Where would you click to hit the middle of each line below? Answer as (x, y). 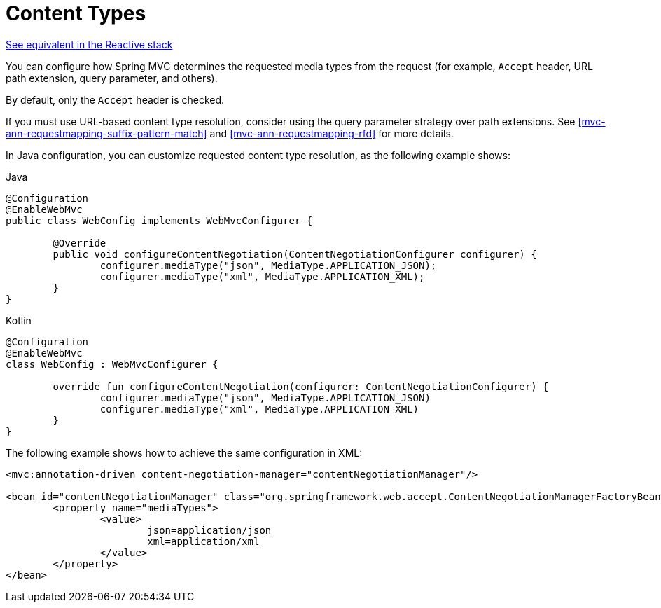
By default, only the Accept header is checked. (115, 99)
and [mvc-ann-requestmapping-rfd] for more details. (332, 133)
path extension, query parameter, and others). (112, 78)
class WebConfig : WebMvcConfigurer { (112, 364)
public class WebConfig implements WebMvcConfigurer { (159, 220)
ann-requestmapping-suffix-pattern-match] (106, 133)
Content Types (76, 13)
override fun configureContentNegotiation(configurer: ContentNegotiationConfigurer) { (301, 386)
